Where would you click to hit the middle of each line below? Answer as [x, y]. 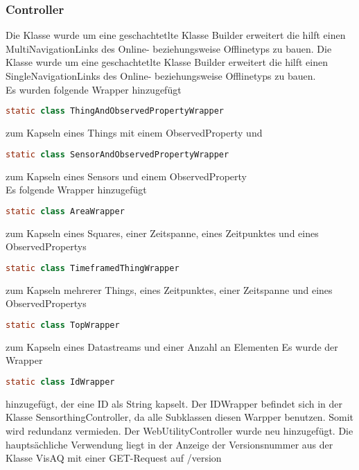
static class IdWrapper [60, 382]
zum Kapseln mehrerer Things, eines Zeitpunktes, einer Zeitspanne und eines [169, 289]
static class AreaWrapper [65, 211]
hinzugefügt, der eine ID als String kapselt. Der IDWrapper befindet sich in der [174, 403]
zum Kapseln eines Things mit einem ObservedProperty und [134, 133]
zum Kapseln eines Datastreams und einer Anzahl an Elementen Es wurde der [172, 346]
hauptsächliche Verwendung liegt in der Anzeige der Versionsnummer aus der [169, 444]
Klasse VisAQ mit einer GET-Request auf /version [114, 458]
